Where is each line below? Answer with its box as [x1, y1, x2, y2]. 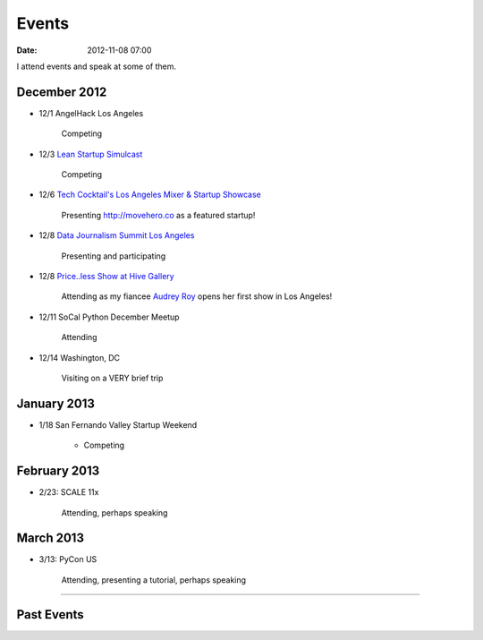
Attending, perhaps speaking [61, 507, 168, 518]
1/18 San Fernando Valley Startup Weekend [38, 419, 198, 430]
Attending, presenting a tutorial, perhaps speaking [61, 574, 246, 585]
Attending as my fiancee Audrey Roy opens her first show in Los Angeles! [61, 291, 333, 302]
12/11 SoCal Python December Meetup [38, 311, 180, 322]
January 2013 [16, 396, 96, 411]
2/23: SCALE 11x [38, 487, 99, 498]
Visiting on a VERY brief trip [61, 372, 164, 383]
